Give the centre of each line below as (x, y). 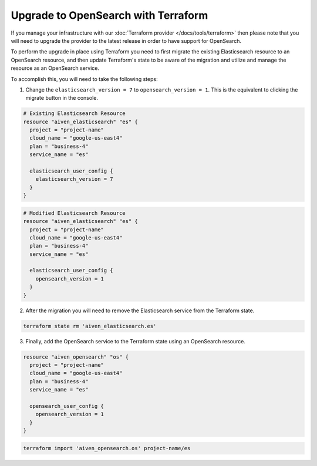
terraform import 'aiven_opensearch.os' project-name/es (107, 448)
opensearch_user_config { (67, 406)
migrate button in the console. (62, 98)
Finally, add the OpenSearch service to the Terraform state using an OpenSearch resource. (136, 341)
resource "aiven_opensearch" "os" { (76, 357)
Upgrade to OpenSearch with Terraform (109, 15)
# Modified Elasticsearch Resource (74, 213)
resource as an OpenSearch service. (55, 68)
